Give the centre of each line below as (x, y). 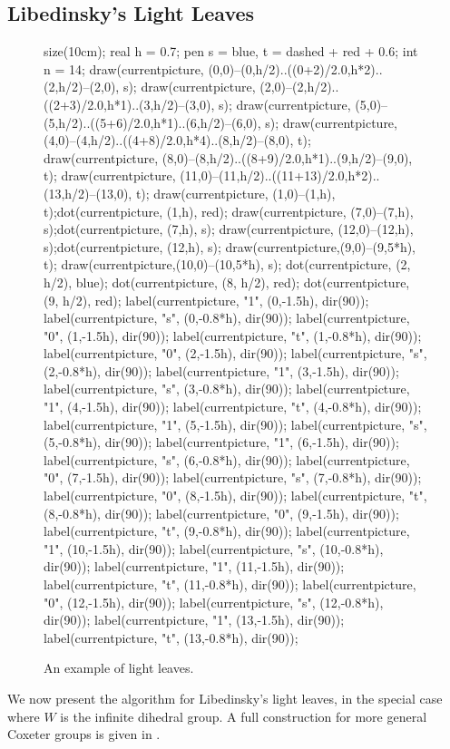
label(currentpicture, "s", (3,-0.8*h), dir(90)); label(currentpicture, (227, 389)
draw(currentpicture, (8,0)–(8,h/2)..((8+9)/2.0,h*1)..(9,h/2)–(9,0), (228, 157)
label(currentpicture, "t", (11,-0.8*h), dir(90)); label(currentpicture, (230, 584)
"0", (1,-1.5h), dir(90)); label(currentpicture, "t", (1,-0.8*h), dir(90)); (233, 335)
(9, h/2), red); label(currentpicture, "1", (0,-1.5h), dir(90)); (206, 300)
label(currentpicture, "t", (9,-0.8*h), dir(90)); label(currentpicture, (227, 531)
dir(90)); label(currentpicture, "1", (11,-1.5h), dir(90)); (194, 566)
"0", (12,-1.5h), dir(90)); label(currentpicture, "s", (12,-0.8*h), (214, 602)
